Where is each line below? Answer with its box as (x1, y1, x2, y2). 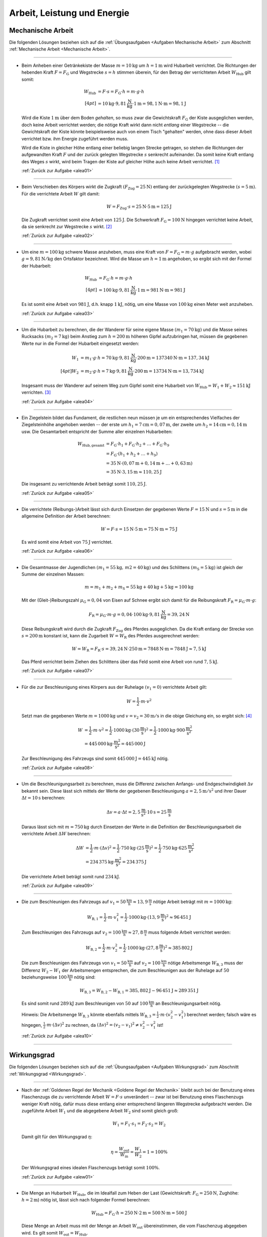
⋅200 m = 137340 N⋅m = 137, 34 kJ (135, 355, 210, 361)
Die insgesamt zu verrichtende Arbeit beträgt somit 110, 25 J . (21, 481, 147, 487)
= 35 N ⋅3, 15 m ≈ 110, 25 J (106, 469, 162, 475)
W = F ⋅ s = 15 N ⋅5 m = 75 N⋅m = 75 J (100, 526, 178, 532)
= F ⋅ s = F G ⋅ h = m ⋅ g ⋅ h (97, 89, 144, 95)
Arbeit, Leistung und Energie (9, 7, 130, 18)
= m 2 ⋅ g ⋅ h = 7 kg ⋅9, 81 (80, 368, 127, 375)
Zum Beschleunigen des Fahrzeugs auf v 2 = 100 (21, 929, 121, 937)
